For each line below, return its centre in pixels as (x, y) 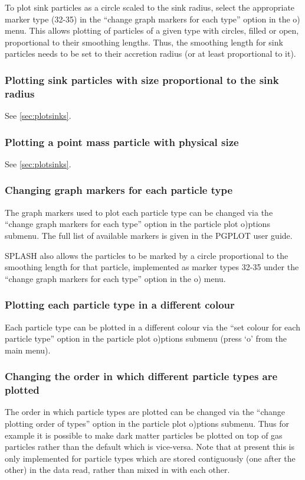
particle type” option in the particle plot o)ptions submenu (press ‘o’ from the (146, 338)
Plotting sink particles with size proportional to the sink (142, 80)
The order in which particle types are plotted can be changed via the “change (145, 412)
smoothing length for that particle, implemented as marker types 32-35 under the (152, 267)
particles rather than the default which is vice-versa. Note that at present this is (150, 447)
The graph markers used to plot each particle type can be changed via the (139, 212)
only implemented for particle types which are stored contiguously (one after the (150, 458)
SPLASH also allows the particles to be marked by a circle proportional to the (147, 255)
